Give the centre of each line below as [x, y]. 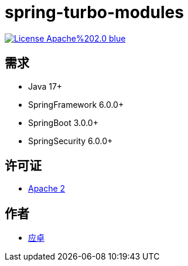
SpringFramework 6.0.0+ [76, 104]
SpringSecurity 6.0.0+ [71, 141]
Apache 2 [47, 189]
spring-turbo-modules [94, 12]
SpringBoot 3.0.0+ [63, 122]
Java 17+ [45, 86]
